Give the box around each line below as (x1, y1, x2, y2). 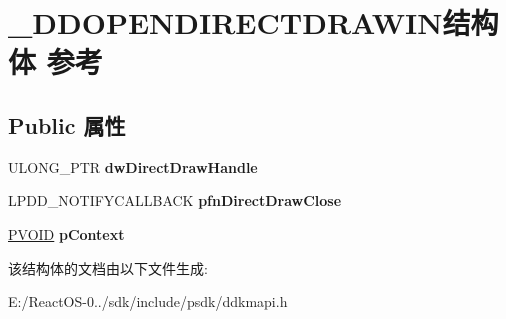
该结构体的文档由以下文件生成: (8, 257, 208, 278)
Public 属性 (8, 109, 126, 140)
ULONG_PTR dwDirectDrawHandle (8, 156, 258, 177)
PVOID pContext (8, 223, 125, 244)
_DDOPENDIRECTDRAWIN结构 (8, 2, 499, 43)
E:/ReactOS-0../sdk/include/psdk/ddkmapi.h (8, 291, 288, 312)
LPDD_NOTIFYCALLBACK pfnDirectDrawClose (8, 190, 342, 211)
